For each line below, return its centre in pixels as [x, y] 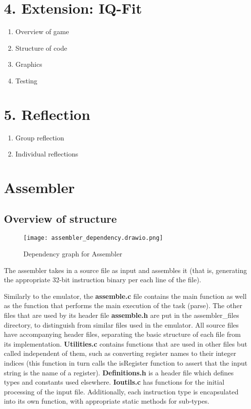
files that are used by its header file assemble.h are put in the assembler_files [122, 315]
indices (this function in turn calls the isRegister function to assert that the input [126, 362]
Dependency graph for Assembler [73, 254]
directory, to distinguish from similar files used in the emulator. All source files [121, 324]
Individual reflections [47, 154]
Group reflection [40, 137]
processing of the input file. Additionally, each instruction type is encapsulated [121, 391]
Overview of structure [60, 218]
